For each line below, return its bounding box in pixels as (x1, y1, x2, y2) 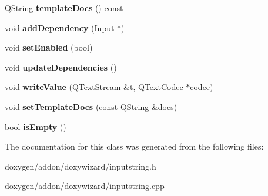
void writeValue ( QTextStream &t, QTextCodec (5, 81, 183, 93)
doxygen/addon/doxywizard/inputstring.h (5, 160, 156, 172)
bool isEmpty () (5, 120, 66, 132)
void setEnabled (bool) (5, 41, 93, 54)
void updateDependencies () (5, 61, 117, 73)
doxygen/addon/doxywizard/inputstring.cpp (5, 180, 165, 192)
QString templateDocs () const (5, 2, 123, 14)
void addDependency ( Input (5, 21, 115, 34)
